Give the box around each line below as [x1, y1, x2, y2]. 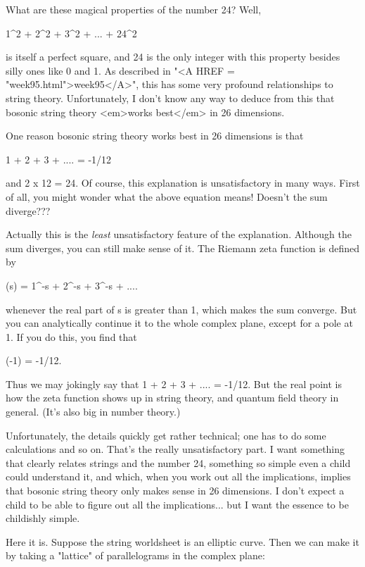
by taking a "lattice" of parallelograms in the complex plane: [6, 548, 265, 563]
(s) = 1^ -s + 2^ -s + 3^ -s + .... [6, 278, 138, 292]
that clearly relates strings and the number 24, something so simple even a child [6, 455, 351, 470]
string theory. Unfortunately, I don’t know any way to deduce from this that [6, 90, 335, 105]
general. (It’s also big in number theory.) [6, 404, 181, 419]
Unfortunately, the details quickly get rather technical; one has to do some [6, 428, 326, 442]
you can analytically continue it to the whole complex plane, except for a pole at [6, 316, 353, 330]
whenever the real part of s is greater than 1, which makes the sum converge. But [6, 301, 357, 316]
